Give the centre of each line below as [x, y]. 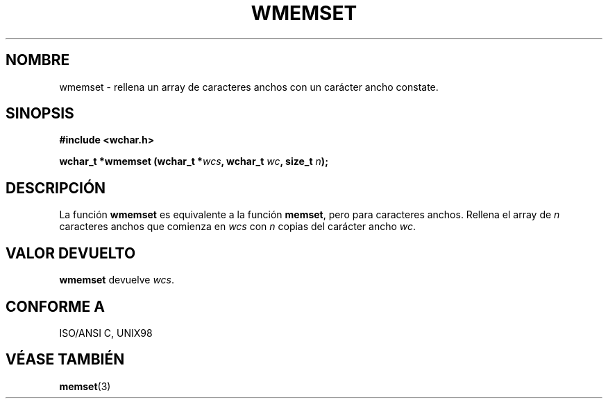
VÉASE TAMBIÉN [65, 360]
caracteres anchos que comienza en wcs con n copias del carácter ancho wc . [238, 227]
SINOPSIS [40, 114]
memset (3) [85, 386]
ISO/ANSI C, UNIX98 [106, 333]
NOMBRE [38, 60]
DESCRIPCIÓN [56, 188]
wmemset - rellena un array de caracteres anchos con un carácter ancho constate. [249, 87]
